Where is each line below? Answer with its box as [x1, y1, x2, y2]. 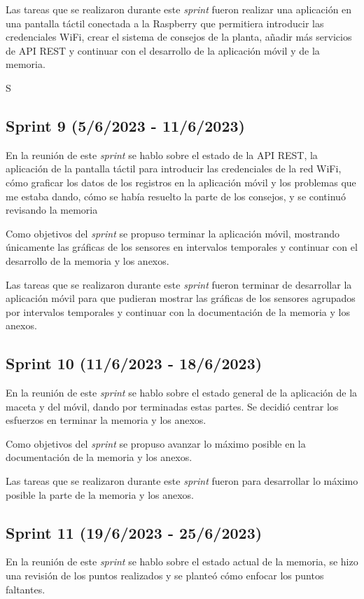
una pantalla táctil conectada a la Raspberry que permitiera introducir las [6, 15, 324, 30]
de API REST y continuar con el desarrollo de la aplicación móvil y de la [6, 43, 320, 57]
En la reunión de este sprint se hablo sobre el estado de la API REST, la [6, 147, 318, 162]
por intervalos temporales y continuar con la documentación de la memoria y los [6, 304, 350, 319]
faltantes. [6, 581, 45, 596]
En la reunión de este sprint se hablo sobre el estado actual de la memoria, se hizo [6, 554, 358, 569]
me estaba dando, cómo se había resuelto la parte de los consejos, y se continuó [6, 188, 346, 203]
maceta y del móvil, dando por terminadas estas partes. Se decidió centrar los [6, 399, 339, 413]
